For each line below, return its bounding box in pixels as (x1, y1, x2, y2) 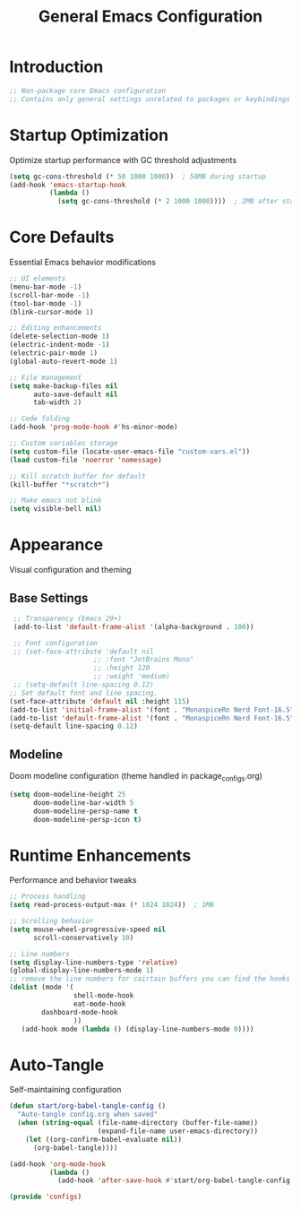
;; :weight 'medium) (93, 672, 170, 681)
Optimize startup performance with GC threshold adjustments (9, 154, 237, 165)
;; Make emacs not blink (9, 496, 102, 506)
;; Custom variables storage (9, 439, 118, 448)
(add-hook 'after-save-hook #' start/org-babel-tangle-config (56, 1176, 291, 1185)
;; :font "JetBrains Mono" (93, 655, 194, 664)
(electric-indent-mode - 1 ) (9, 341, 110, 350)
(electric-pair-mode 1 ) (9, 349, 99, 358)
